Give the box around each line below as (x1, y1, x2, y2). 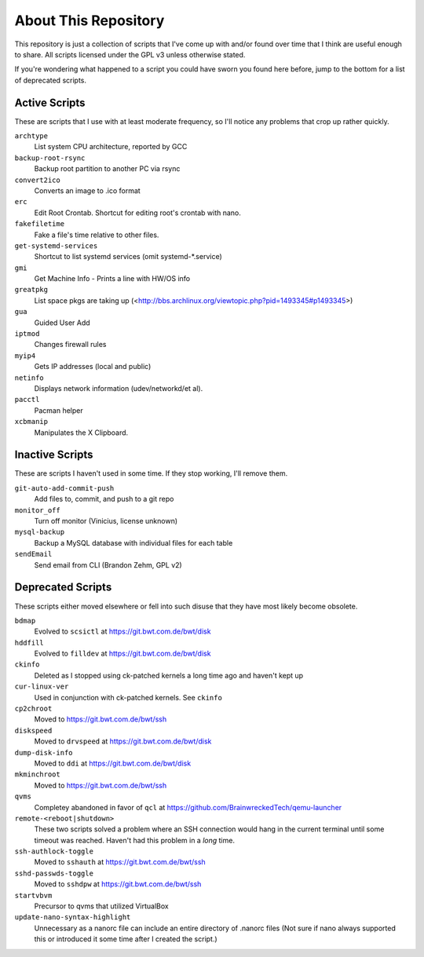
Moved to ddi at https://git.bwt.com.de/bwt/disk (34, 758, 192, 768)
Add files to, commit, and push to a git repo (34, 495, 174, 504)
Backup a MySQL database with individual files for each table (34, 538, 233, 547)
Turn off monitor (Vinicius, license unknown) (34, 517, 178, 526)
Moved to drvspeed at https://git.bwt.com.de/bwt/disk (34, 736, 212, 746)
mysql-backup (14, 528, 65, 537)
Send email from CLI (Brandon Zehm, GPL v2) (34, 560, 182, 569)
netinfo (14, 373, 45, 382)
